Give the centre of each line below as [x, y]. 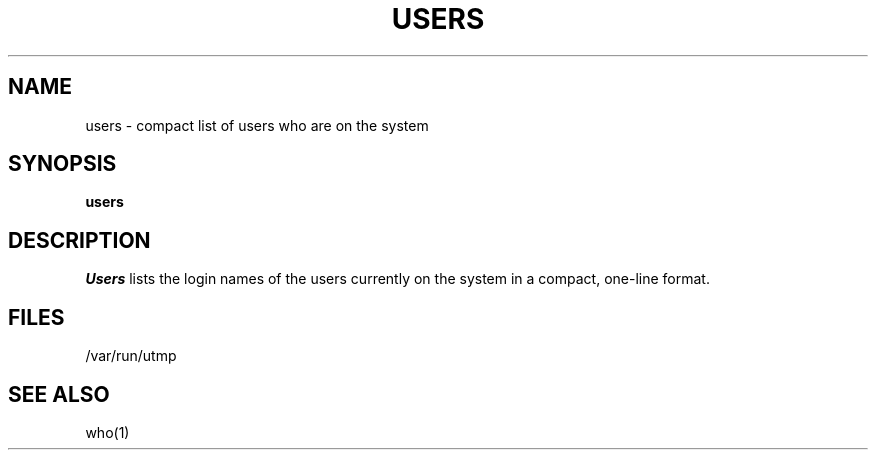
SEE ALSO [59, 394]
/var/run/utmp [131, 356]
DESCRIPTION [79, 240]
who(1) [107, 432]
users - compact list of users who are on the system [257, 125]
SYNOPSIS [62, 164]
